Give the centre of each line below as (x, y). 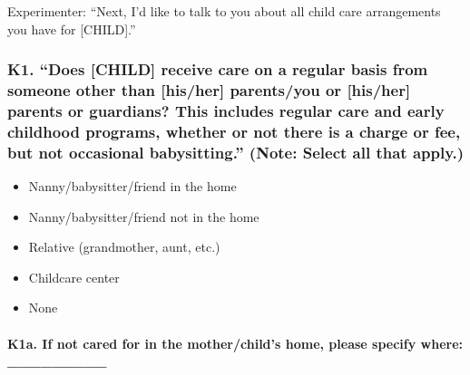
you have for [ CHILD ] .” (72, 29)
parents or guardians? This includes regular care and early (226, 110)
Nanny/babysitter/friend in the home (132, 186)
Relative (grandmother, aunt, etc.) (124, 247)
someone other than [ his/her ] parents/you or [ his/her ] (209, 90)
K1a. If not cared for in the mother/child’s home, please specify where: (235, 343)
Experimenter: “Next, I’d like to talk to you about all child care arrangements (224, 11)
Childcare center (74, 277)
